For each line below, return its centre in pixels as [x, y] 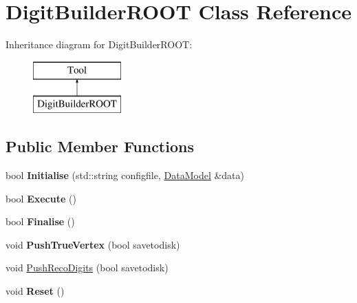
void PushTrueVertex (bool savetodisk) [93, 244]
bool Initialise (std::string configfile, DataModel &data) [125, 175]
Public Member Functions [100, 146]
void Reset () [35, 291]
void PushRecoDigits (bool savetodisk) [87, 268]
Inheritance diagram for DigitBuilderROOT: [99, 44]
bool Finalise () [40, 221]
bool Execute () [41, 198]
